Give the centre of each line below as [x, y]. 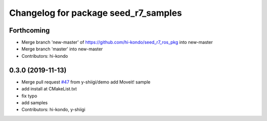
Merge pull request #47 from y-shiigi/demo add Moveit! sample [86, 82]
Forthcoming [29, 30]
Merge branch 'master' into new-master [62, 49]
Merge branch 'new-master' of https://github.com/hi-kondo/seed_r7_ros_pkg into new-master [117, 42]
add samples [35, 102]
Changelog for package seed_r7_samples [96, 13]
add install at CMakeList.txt [49, 89]
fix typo [29, 96]
